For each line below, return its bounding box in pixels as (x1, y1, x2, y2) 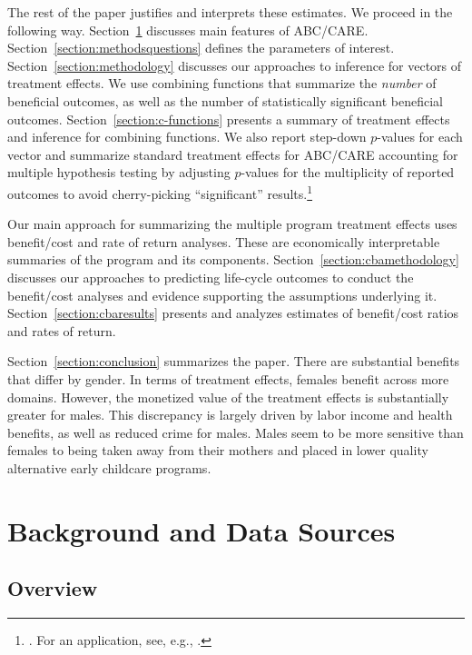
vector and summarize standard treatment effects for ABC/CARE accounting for (7, 144, 458, 164)
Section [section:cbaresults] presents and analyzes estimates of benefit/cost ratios (7, 303, 459, 323)
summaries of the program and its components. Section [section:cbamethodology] (7, 250, 459, 269)
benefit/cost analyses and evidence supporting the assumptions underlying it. (7, 285, 438, 304)
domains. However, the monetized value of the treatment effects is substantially (7, 387, 449, 406)
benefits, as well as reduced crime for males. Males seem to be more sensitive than (7, 422, 464, 442)
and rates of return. (7, 321, 116, 340)
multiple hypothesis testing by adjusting (7, 163, 231, 182)
